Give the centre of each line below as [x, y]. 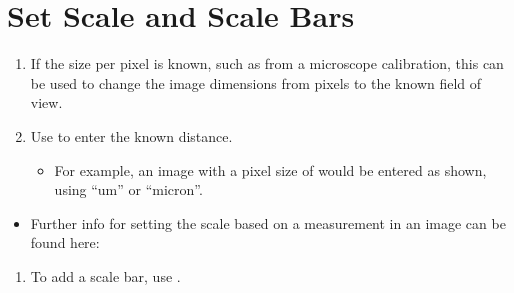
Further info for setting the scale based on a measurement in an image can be [268, 222]
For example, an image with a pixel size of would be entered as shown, [270, 169]
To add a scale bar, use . [105, 275]
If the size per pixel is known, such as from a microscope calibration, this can [267, 63]
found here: [65, 242]
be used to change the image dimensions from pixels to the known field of [256, 82]
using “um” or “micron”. [128, 189]
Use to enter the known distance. [131, 135]
